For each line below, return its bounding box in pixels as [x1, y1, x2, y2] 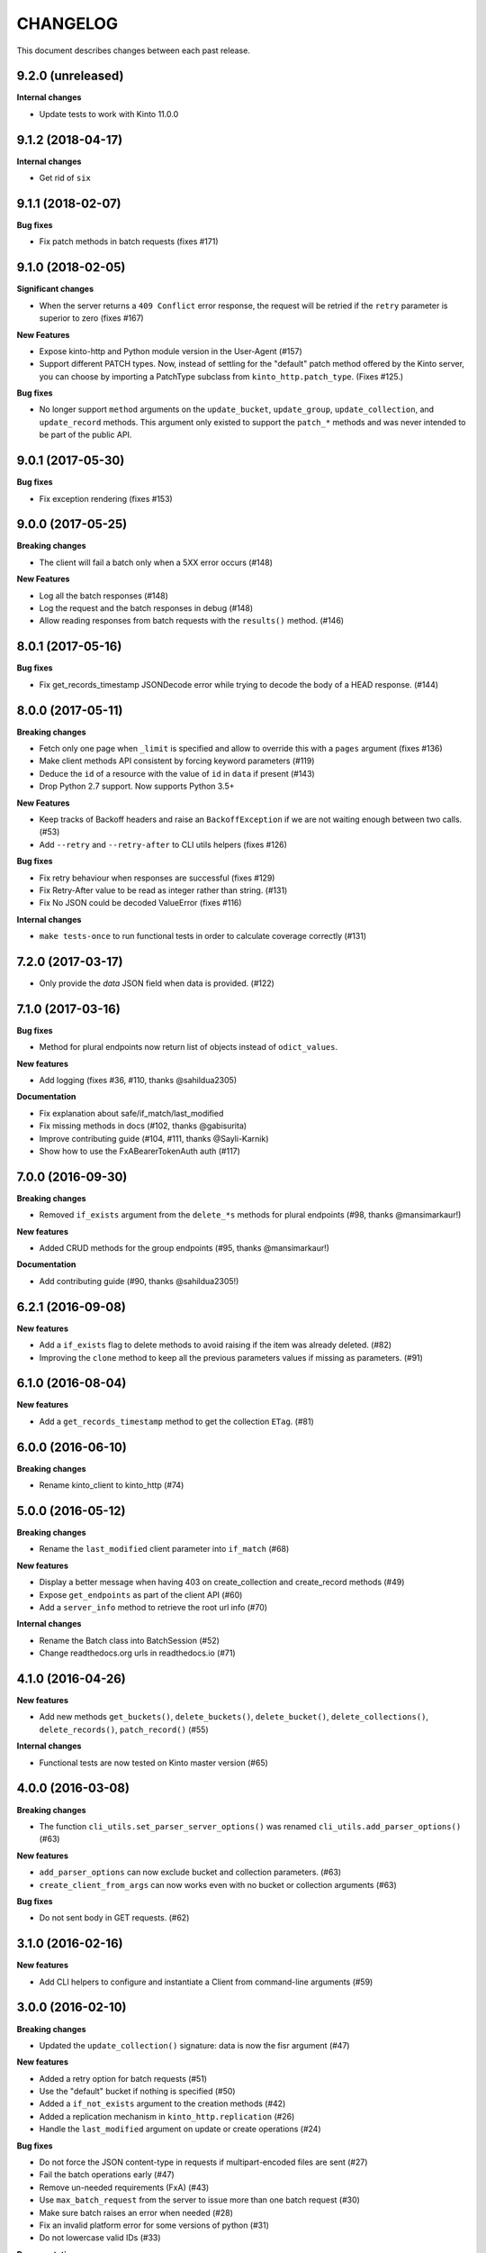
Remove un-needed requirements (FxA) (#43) [39, 2182, 210, 2193]
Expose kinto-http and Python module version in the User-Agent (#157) [39, 345, 303, 356]
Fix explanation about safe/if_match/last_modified [39, 1108, 224, 1118]
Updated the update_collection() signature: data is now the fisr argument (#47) [39, 2039, 350, 2050]
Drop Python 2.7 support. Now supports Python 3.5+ [39, 780, 235, 792]
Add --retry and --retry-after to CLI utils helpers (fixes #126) [39, 839, 288, 850]
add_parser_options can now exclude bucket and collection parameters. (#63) [39, 1866, 342, 1878]
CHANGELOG [16, 14, 119, 33]
